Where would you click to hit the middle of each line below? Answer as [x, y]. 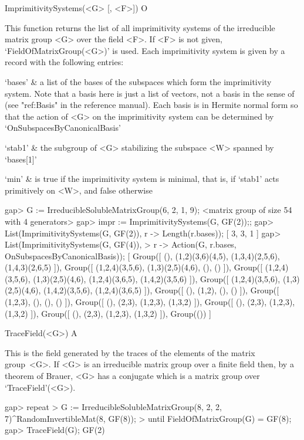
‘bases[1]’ [21, 159]
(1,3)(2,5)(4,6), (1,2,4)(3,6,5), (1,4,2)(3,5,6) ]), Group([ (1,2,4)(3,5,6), [157, 278]
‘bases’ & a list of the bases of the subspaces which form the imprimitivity [138, 81]
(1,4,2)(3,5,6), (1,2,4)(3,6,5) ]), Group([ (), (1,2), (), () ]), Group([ [161, 290]
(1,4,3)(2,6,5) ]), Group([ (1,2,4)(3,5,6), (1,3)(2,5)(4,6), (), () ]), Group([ [134, 267]
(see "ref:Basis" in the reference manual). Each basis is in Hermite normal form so [151, 105]
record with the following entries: [64, 62]
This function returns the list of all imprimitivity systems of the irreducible [140, 27]
